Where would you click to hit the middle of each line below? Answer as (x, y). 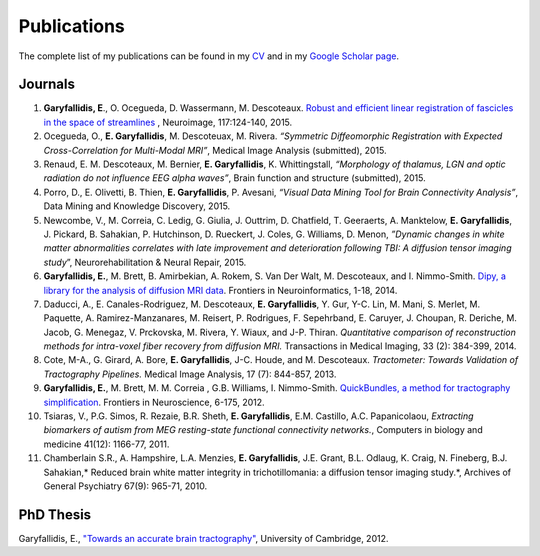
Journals (46, 84)
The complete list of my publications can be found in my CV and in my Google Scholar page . (209, 56)
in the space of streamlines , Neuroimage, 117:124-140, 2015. (168, 122)
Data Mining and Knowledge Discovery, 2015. (137, 206)
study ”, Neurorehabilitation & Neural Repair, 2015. (145, 262)
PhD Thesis (55, 514)
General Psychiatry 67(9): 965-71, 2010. (125, 486)
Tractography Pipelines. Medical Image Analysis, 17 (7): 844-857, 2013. (190, 374)
